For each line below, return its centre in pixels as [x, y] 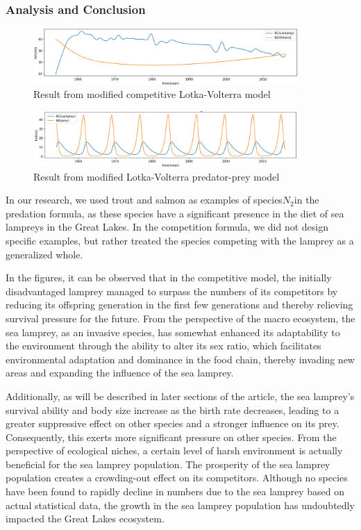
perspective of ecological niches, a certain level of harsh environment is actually [174, 450]
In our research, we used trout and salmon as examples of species [144, 200]
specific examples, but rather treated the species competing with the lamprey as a [180, 240]
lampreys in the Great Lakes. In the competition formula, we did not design [167, 227]
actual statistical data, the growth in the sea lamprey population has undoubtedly [180, 505]
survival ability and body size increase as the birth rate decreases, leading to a [173, 409]
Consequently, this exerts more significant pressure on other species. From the [171, 437]
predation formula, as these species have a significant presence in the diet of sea [175, 213]
